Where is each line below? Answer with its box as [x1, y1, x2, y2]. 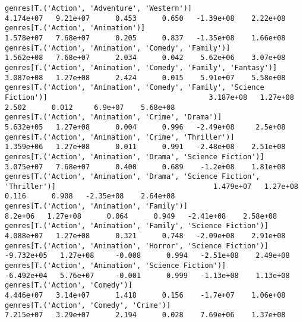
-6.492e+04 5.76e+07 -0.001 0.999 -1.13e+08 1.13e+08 [5, 271, 290, 280]
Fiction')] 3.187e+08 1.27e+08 [5, 93, 294, 102]
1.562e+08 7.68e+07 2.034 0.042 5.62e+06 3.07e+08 [5, 53, 286, 62]
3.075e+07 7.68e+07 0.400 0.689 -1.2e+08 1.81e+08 [5, 162, 286, 171]
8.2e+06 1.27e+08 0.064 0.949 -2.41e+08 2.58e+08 [5, 211, 277, 220]
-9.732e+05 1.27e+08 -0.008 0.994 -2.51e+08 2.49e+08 [5, 251, 290, 260]
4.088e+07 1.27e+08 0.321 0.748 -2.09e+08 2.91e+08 [5, 232, 286, 241]
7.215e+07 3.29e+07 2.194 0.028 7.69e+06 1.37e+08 [5, 311, 286, 320]
